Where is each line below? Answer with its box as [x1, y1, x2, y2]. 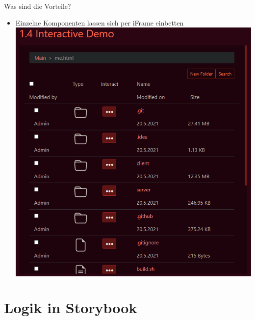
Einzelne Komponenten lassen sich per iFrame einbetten [15, 17, 184, 27]
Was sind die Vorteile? [4, 1, 71, 11]
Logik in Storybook [4, 297, 137, 317]
